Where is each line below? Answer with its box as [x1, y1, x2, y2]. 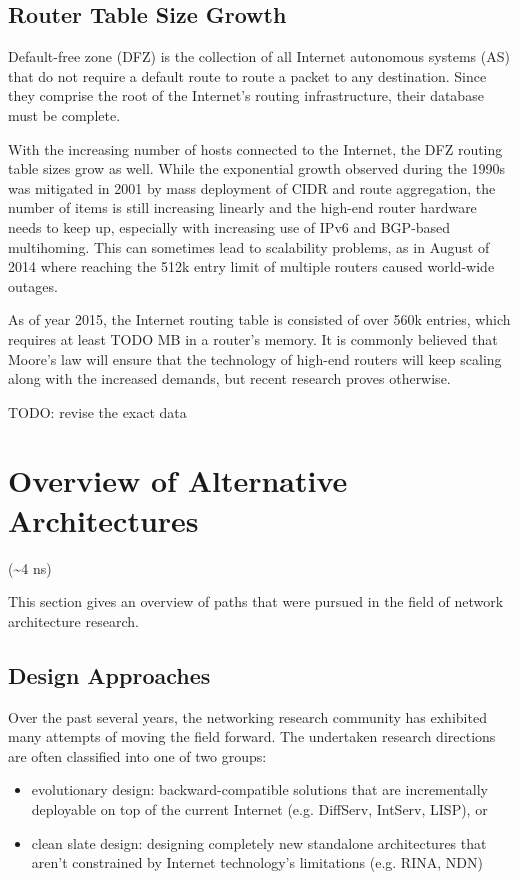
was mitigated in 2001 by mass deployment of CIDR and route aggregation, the [8, 177, 496, 198]
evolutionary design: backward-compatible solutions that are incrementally [31, 779, 488, 800]
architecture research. [8, 610, 139, 631]
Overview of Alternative [8, 460, 348, 501]
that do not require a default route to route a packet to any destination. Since [8, 65, 487, 86]
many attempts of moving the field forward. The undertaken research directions [8, 726, 496, 747]
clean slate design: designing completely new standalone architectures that [31, 832, 487, 853]
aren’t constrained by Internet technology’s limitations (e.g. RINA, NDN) [31, 852, 483, 873]
